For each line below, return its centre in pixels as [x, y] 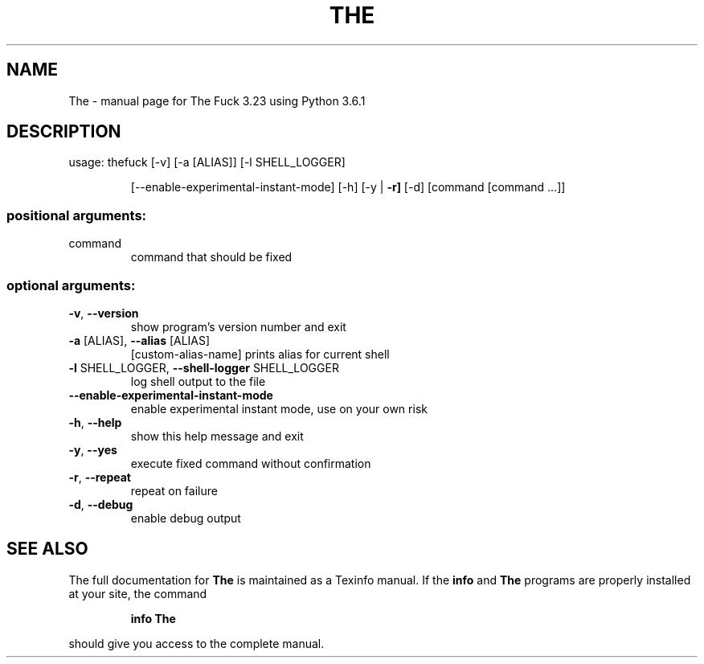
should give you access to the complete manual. [196, 643]
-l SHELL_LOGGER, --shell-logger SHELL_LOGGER [204, 367]
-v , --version [104, 313]
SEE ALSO [47, 549]
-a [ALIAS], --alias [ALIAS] [139, 340]
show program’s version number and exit [238, 326]
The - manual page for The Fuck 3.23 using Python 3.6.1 [217, 100]
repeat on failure [174, 490]
